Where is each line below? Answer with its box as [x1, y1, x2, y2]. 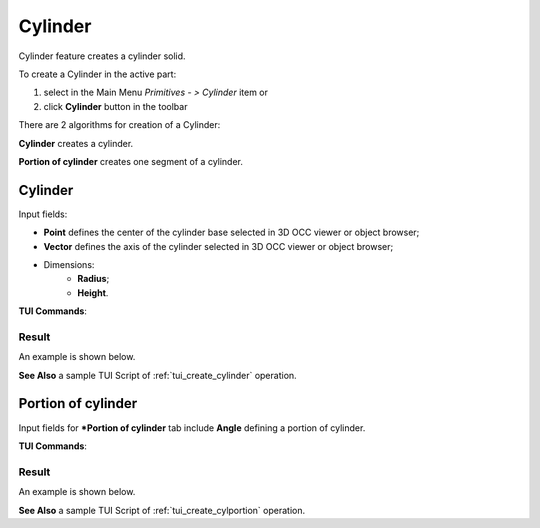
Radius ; [77, 273, 110, 285]
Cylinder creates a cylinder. [18, 137, 134, 149]
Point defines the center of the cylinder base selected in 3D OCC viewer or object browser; [43, 226, 420, 239]
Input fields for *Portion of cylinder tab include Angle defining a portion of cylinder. [18, 421, 366, 434]
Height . [77, 286, 109, 299]
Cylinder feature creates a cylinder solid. [18, 50, 186, 62]
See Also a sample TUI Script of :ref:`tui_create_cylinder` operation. [18, 369, 297, 381]
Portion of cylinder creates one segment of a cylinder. [18, 155, 244, 167]
